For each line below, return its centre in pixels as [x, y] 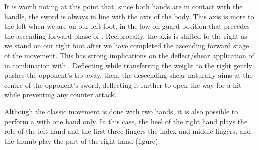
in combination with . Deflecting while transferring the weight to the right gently [128, 65]
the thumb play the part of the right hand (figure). [82, 141]
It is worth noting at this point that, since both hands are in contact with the [123, 6]
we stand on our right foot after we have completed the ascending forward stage [127, 45]
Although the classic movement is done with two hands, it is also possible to [121, 111]
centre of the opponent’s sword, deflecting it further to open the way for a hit [123, 85]
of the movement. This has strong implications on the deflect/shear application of [129, 55]
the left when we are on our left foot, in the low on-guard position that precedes [127, 26]
